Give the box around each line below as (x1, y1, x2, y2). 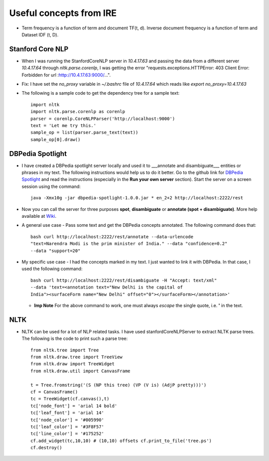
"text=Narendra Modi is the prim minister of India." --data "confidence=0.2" (30, 241, 228, 247)
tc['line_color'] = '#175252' (30, 431, 105, 437)
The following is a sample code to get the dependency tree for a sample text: (21, 90, 180, 96)
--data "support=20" (30, 248, 81, 254)
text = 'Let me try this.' (30, 123, 97, 128)
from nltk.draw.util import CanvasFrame (30, 368, 131, 374)
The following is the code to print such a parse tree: (21, 335, 128, 341)
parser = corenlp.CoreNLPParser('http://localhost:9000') (30, 116, 175, 122)
